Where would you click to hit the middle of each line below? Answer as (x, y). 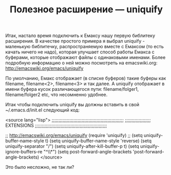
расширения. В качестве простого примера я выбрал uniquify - (75, 41)
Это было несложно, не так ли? (40, 167)
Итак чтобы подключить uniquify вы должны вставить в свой (72, 105)
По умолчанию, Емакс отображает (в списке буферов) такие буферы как (86, 79)
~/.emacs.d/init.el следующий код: (42, 110)
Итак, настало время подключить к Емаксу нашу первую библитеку (80, 36)
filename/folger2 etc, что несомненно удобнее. (56, 95)
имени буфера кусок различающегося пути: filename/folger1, (72, 89)
